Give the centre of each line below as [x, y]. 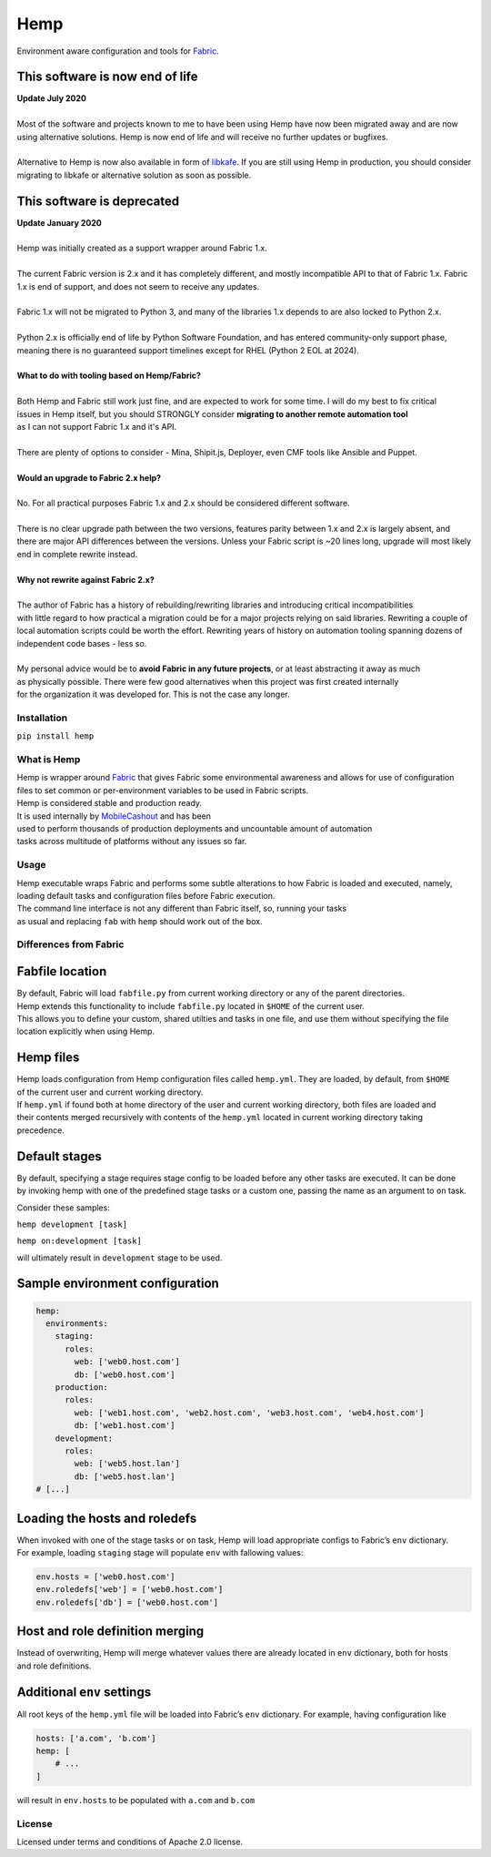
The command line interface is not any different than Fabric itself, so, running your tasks [182, 908]
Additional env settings [84, 1692]
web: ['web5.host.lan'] [127, 1464]
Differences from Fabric [70, 944]
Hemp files [48, 1058]
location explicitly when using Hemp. [85, 1031]
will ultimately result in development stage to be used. [120, 1258]
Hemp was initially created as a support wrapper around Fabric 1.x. [142, 248]
